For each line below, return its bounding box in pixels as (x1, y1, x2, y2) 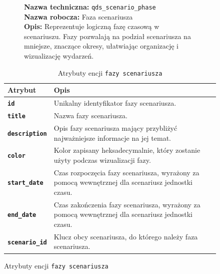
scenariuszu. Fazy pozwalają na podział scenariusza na (24, 31, 191, 41)
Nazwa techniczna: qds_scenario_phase (24, 2, 156, 12)
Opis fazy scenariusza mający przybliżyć (53, 122, 177, 133)
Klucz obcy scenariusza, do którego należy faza (53, 231, 198, 241)
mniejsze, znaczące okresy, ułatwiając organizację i (24, 41, 179, 51)
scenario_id (7, 238, 47, 246)
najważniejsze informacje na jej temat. (53, 132, 171, 143)
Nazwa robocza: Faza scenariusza (24, 11, 133, 22)
